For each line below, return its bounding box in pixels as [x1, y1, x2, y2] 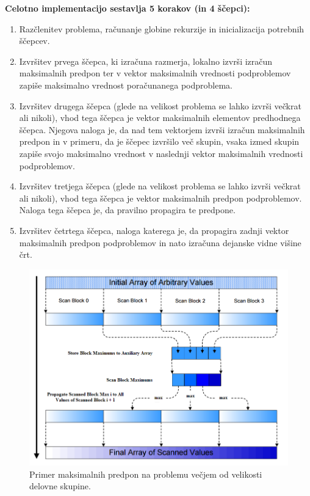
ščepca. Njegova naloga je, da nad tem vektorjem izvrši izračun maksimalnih [19, 123, 305, 136]
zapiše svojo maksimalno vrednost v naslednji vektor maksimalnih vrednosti [19, 147, 303, 159]
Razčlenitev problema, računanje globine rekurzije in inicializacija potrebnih [19, 22, 305, 35]
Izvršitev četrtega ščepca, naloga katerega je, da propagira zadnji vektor [19, 224, 289, 236]
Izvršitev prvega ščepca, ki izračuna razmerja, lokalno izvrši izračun [19, 54, 273, 67]
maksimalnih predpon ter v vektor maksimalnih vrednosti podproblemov [19, 67, 291, 79]
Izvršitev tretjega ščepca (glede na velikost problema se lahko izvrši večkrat [19, 180, 301, 192]
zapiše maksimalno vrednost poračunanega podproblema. [19, 78, 233, 91]
